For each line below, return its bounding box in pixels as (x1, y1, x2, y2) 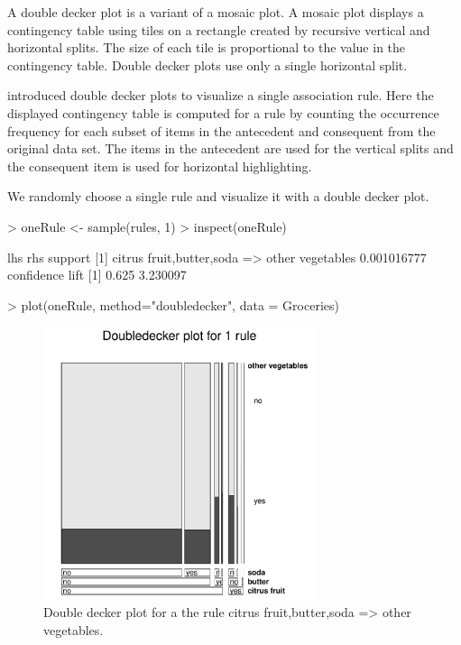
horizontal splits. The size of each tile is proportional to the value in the (7, 38, 406, 57)
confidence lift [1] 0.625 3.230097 (7, 265, 187, 284)
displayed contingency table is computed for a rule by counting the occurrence (7, 103, 439, 122)
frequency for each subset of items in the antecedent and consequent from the (7, 121, 436, 140)
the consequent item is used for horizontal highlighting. (7, 156, 312, 175)
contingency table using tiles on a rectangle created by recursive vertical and (7, 20, 430, 39)
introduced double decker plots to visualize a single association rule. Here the (7, 86, 434, 105)
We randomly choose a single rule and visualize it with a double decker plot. (7, 187, 429, 206)
